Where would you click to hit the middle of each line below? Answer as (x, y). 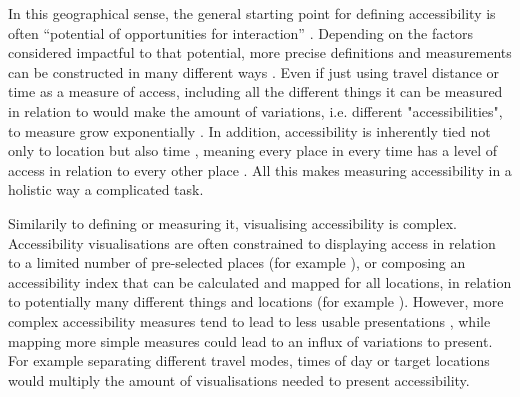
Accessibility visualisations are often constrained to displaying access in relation (252, 242)
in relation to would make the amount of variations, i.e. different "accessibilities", (255, 110)
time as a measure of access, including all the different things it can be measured (255, 91)
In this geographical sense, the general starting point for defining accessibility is (252, 13)
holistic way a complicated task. (106, 189)
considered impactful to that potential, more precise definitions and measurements (260, 52)
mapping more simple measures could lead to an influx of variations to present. (250, 340)
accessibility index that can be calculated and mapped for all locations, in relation (260, 281)
